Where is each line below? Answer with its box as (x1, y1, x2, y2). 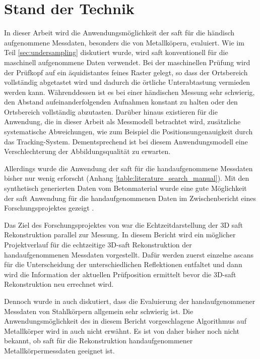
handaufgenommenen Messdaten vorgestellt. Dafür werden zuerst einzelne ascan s (4, 249, 254, 260)
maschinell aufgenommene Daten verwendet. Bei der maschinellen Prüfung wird (4, 57, 250, 67)
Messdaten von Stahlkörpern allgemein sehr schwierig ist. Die (4, 305, 193, 316)
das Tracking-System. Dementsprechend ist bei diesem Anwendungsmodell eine (4, 136, 248, 146)
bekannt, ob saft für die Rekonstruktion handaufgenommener (4, 335, 193, 346)
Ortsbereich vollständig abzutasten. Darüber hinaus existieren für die (4, 106, 218, 117)
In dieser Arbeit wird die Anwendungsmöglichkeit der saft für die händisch (4, 27, 235, 38)
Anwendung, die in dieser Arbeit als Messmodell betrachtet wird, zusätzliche (4, 116, 241, 127)
